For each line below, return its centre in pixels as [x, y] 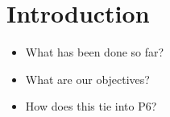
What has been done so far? [95, 52]
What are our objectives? [87, 79]
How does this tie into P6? [91, 106]
